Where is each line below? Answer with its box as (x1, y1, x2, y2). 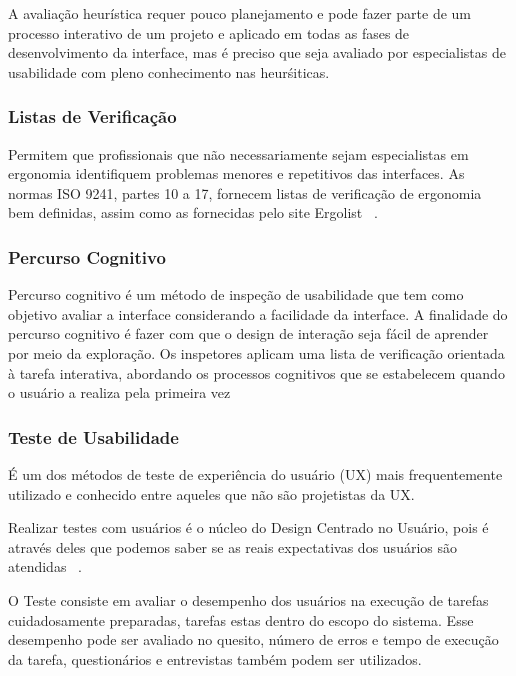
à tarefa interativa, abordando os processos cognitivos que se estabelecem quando (8, 362, 505, 383)
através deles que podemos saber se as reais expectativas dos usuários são (8, 536, 457, 557)
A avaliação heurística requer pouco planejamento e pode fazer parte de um (8, 3, 472, 23)
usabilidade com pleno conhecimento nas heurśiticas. (8, 61, 330, 82)
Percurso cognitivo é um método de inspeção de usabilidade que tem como (8, 284, 464, 305)
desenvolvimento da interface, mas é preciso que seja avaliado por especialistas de (8, 42, 506, 63)
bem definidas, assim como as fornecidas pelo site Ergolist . (8, 202, 378, 223)
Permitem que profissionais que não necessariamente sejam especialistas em (8, 143, 469, 164)
